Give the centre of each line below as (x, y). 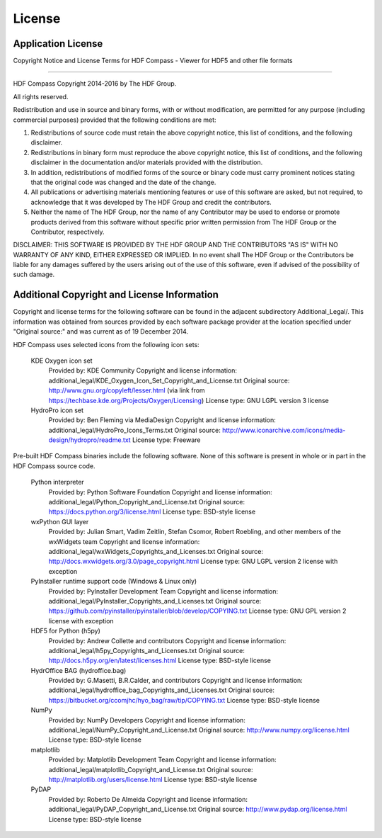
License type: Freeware (166, 440)
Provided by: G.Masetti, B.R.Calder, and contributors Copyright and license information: (176, 681)
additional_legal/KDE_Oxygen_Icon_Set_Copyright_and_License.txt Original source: (169, 380)
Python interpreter (57, 482)
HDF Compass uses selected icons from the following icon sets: (106, 344)
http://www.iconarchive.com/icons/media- (284, 430)
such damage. (34, 274)
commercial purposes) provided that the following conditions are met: (115, 120)
